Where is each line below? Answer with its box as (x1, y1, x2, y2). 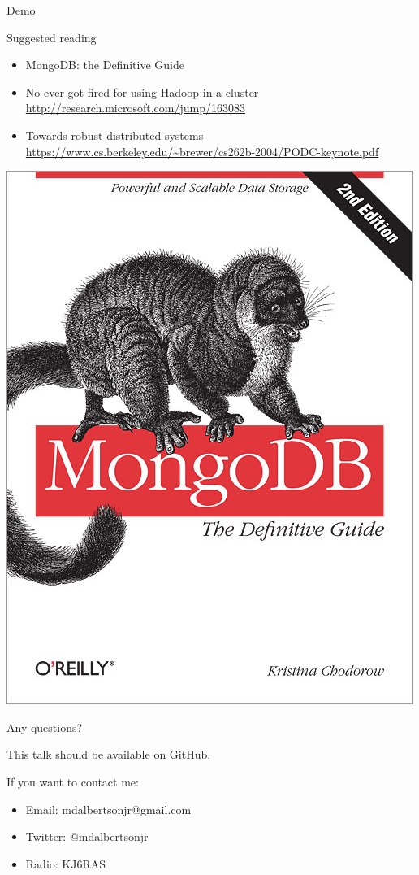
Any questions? (6, 718, 83, 735)
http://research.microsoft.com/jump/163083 (25, 99, 245, 116)
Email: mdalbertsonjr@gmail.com (25, 800, 192, 817)
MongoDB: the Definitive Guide (25, 56, 184, 73)
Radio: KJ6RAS (25, 855, 106, 872)
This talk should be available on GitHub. (6, 746, 211, 763)
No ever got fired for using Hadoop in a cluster (25, 83, 259, 100)
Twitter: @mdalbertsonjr (25, 828, 149, 845)
